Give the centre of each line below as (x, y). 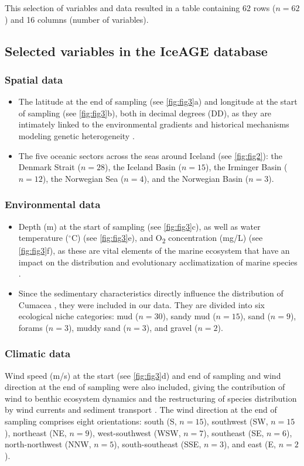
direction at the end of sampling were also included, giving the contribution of (145, 387)
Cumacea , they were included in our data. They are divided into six (141, 304)
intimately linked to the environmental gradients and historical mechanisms (154, 124)
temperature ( (44, 238)
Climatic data (38, 353)
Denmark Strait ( (49, 167)
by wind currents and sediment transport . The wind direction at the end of (141, 410)
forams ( (33, 327)
